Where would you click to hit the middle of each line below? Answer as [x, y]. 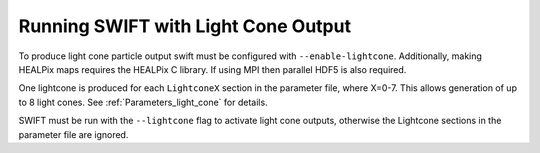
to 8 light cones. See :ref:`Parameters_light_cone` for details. [143, 102]
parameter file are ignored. [73, 134]
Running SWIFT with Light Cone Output [185, 26]
